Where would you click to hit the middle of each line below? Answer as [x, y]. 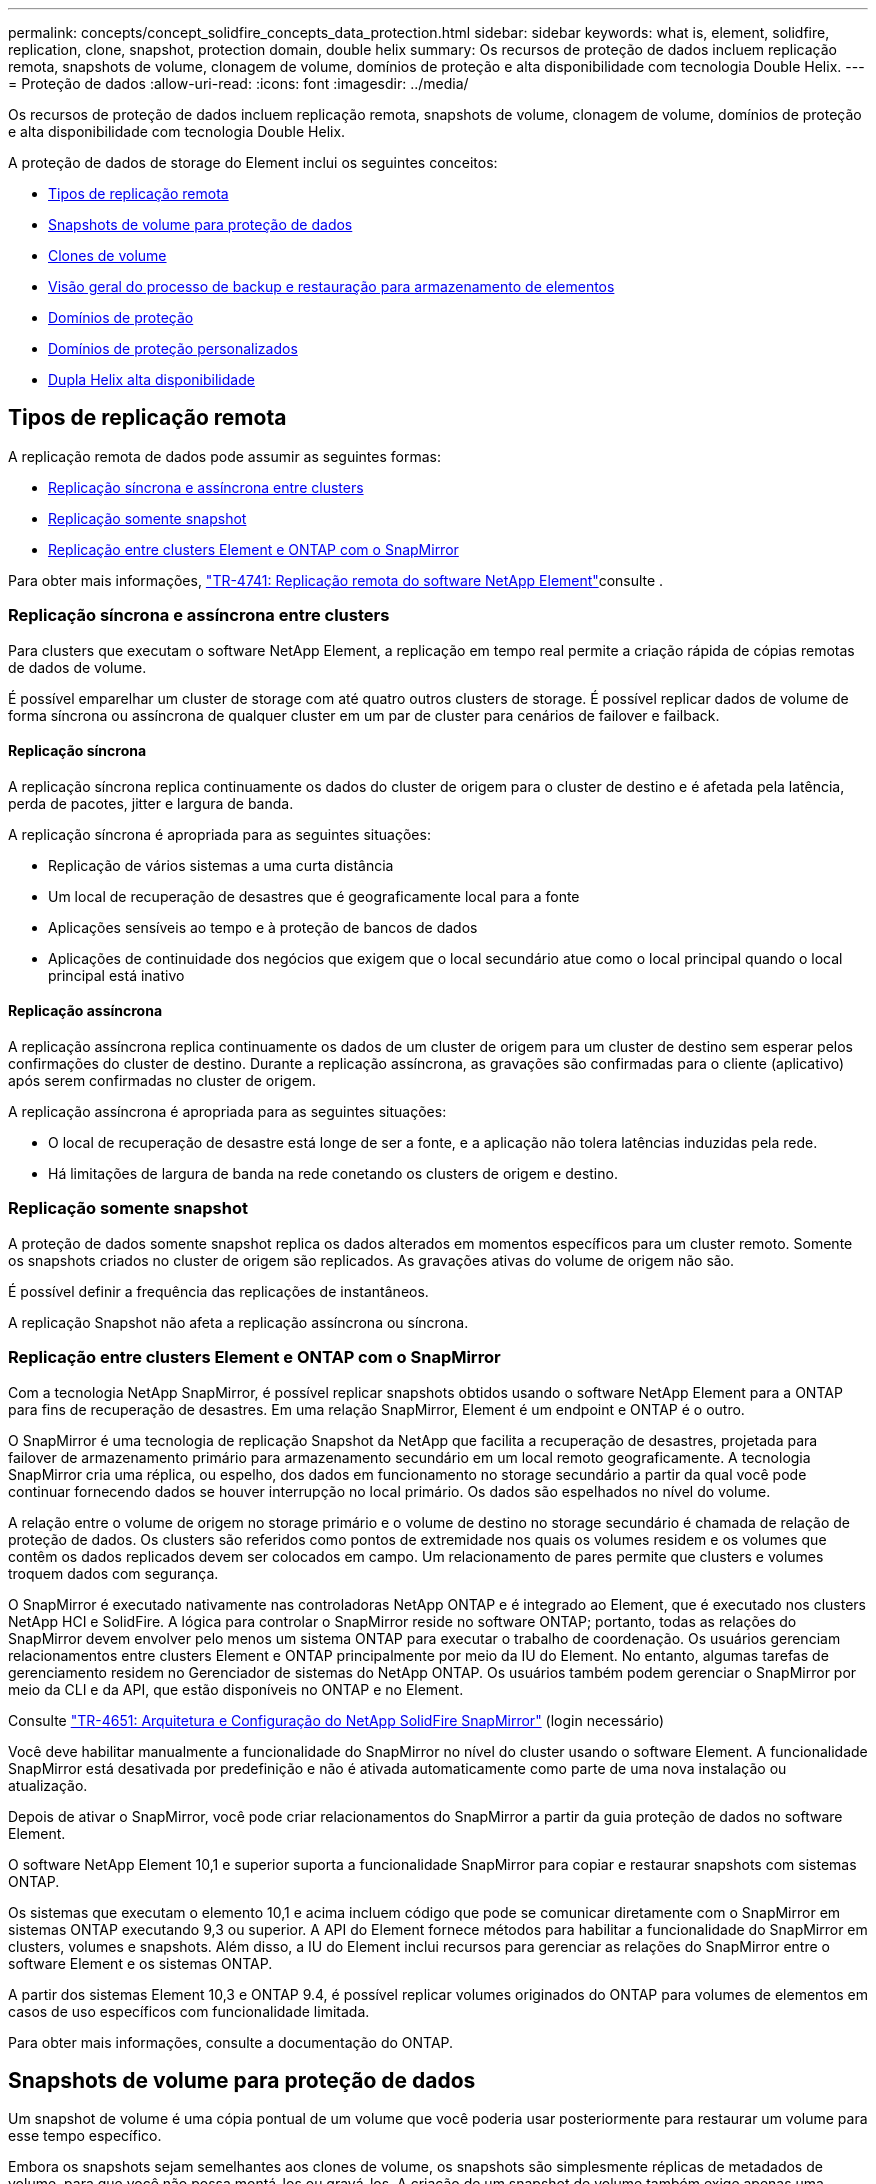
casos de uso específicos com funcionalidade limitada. [189, 2011]
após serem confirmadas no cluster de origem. [162, 1081]
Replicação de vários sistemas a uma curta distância [221, 865]
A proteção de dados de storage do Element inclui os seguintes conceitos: [253, 162]
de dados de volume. [77, 667]
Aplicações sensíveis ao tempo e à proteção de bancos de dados [263, 927]
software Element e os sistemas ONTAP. [140, 1963]
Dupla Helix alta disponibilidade [151, 379]
